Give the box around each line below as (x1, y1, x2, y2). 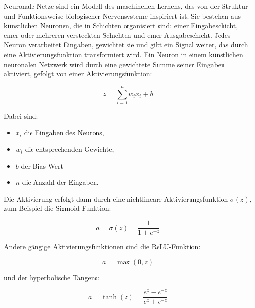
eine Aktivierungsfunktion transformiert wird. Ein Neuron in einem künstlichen (4, 49, 243, 59)
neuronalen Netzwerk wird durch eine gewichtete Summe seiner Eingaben (4, 59, 225, 69)
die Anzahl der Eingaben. (22, 177, 99, 187)
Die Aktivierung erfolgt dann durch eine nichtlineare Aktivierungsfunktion (4, 193, 228, 204)
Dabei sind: (4, 110, 38, 121)
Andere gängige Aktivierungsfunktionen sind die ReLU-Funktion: (4, 241, 201, 252)
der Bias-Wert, (21, 160, 65, 171)
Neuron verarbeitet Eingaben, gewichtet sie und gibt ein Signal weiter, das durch (4, 39, 248, 50)
